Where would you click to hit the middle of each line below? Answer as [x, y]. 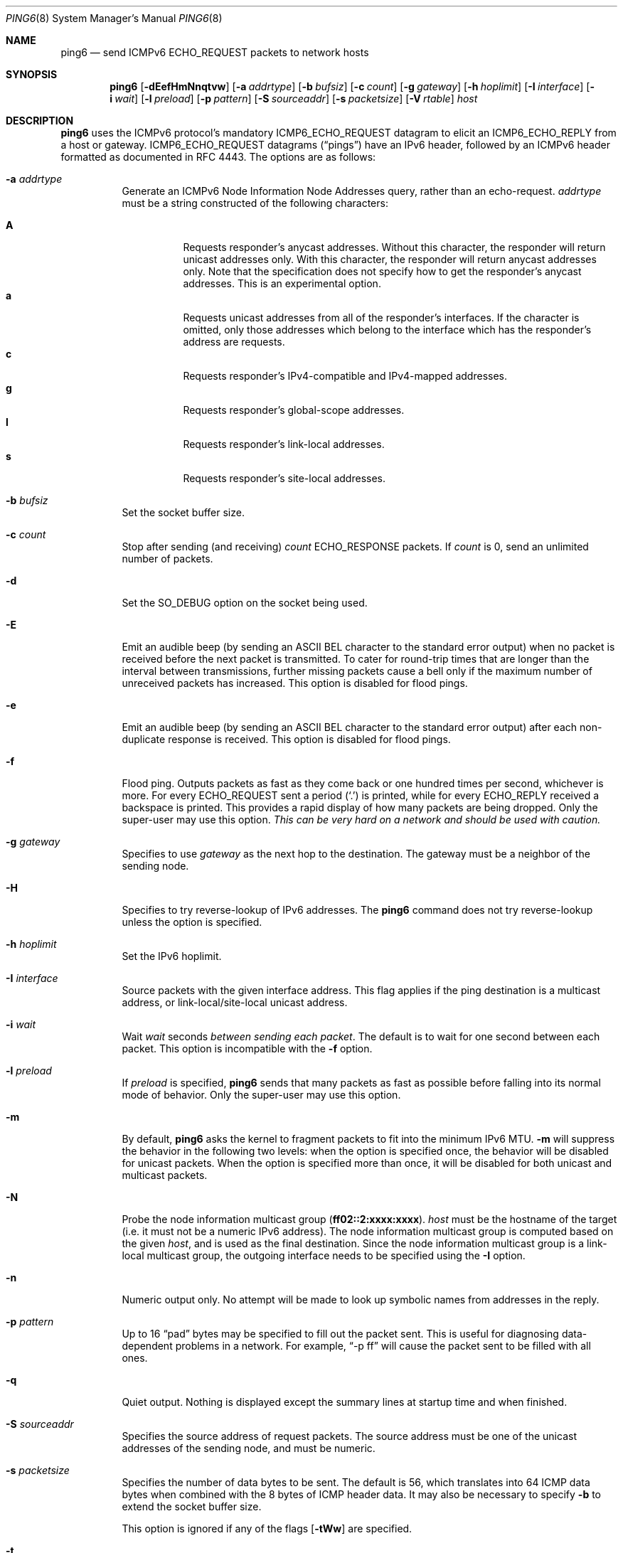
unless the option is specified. [192, 922]
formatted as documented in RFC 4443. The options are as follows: [218, 157]
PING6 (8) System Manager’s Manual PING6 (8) [114, 18]
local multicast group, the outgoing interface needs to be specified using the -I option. [324, 1255]
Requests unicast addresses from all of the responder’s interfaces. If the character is [381, 317]
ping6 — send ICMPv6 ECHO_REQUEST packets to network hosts [215, 52]
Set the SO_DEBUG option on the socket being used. [245, 603]
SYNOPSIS [32, 74]
